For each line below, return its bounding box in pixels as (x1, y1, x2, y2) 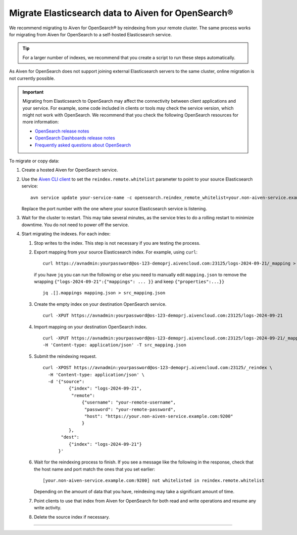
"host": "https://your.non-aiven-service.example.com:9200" (84, 413, 234, 419)
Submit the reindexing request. (34, 353, 97, 359)
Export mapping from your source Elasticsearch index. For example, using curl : (34, 249, 198, 255)
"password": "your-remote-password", (84, 406, 176, 412)
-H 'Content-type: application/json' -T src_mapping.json (43, 342, 187, 348)
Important (22, 89, 44, 95)
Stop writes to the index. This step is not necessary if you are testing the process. (34, 240, 200, 246)
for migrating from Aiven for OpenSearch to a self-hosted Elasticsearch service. (9, 31, 172, 37)
